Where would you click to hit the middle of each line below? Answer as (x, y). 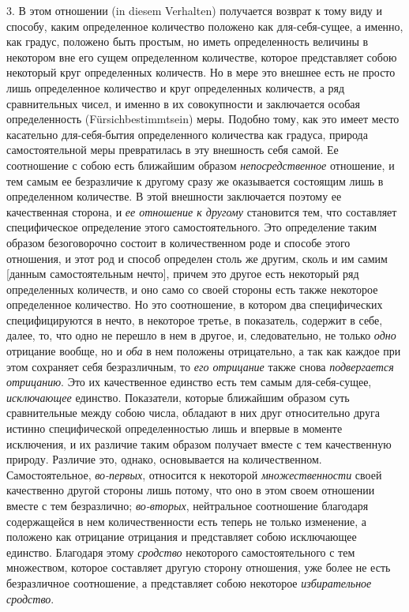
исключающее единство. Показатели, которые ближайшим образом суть (178, 397)
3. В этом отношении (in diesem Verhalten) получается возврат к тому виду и (194, 10)
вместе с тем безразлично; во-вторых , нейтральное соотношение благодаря (188, 505)
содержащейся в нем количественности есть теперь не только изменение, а (187, 521)
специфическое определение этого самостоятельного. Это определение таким (192, 227)
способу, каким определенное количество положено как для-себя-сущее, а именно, (205, 26)
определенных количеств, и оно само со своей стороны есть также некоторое (192, 289)
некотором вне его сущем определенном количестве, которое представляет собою (202, 56)
